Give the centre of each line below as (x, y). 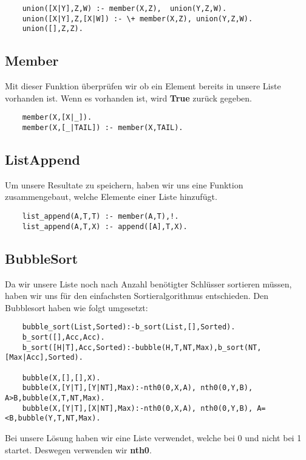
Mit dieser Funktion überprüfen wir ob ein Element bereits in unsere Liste (143, 86)
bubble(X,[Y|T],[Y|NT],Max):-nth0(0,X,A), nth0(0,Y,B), (138, 388)
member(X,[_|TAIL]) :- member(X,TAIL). (103, 128)
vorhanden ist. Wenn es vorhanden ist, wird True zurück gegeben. (128, 98)
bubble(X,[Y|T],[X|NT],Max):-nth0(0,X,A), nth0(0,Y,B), (138, 408)
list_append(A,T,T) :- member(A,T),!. (100, 217)
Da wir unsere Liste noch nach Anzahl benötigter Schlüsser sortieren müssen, (148, 283)
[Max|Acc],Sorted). (44, 358)
